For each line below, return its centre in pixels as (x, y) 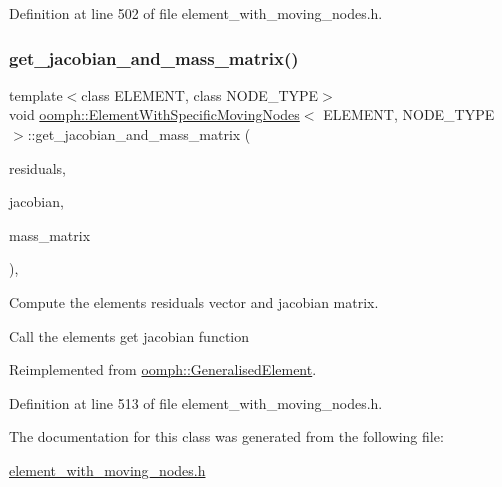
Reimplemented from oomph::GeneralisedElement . (163, 369)
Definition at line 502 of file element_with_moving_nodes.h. (196, 13)
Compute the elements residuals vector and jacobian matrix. (194, 301)
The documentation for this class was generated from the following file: (226, 436)
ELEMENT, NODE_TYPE (409, 114)
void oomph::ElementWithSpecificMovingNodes (154, 114)
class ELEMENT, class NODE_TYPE (200, 94)
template (36, 94)
